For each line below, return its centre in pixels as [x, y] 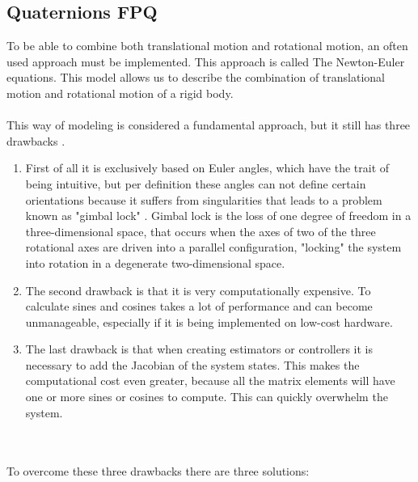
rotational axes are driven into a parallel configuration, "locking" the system [213, 247]
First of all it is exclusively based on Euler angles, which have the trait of [207, 168]
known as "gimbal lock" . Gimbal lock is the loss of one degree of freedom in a [218, 216]
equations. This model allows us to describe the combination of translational [196, 77]
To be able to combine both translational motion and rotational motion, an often [207, 46]
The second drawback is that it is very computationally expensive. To [198, 290]
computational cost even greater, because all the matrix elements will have [210, 381]
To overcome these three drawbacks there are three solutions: [158, 471]
